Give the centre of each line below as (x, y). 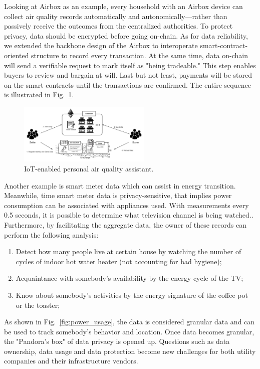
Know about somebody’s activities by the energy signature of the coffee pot (132, 295)
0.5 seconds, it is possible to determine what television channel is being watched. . (129, 215)
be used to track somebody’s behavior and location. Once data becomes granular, (129, 331)
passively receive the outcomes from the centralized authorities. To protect (118, 26)
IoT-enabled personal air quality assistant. (89, 168)
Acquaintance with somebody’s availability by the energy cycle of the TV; (129, 278)
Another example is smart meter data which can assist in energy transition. (120, 185)
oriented (17, 55)
